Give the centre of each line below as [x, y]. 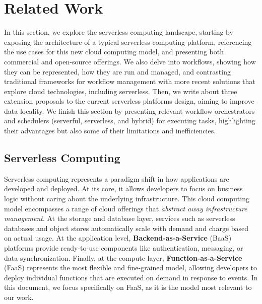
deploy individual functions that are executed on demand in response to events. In [131, 277]
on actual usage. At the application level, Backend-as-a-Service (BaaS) [118, 238]
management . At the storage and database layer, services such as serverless [120, 218]
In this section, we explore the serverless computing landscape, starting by [119, 32]
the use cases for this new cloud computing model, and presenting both [114, 52]
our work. [19, 297]
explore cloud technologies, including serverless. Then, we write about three [121, 91]
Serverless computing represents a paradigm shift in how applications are [117, 178]
